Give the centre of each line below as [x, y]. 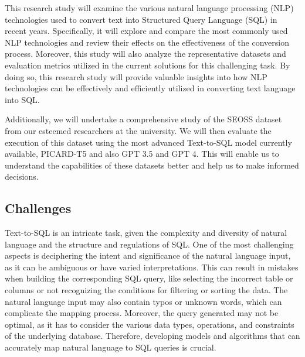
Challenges [38, 208]
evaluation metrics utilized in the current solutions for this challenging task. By [148, 65]
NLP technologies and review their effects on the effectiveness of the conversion [147, 42]
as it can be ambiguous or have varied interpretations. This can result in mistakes [152, 267]
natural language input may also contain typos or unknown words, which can [143, 301]
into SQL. [22, 99]
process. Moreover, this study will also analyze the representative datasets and [145, 54]
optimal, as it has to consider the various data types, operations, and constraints [150, 324]
